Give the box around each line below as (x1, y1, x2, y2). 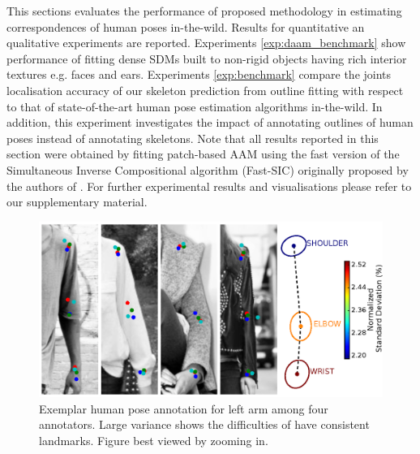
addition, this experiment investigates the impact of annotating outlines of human (6, 114, 414, 131)
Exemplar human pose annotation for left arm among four (39, 400, 328, 417)
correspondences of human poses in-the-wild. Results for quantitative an (6, 18, 365, 35)
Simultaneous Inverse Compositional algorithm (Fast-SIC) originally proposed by (6, 161, 409, 178)
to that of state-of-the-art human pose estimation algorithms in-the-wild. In (6, 97, 383, 115)
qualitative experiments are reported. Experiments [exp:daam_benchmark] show (6, 34, 406, 51)
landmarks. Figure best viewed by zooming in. (39, 432, 268, 449)
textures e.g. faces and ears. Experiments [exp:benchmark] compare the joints (6, 66, 392, 83)
